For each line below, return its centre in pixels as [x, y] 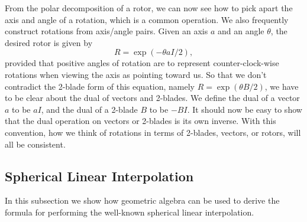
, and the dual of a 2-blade [89, 109]
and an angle [241, 31]
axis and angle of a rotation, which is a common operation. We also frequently [147, 19]
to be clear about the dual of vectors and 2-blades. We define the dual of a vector [152, 98]
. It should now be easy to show [245, 109]
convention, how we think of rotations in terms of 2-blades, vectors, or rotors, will [153, 132]
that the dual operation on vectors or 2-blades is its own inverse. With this [140, 121]
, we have [282, 86]
